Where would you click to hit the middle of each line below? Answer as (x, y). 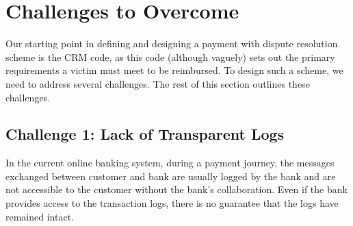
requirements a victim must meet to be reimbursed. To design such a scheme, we (174, 70)
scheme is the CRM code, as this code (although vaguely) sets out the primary (170, 56)
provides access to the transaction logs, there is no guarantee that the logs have (172, 203)
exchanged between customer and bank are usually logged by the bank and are (171, 176)
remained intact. (40, 216)
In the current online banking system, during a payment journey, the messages (170, 163)
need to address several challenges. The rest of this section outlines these (158, 83)
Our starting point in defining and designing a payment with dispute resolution (172, 43)
